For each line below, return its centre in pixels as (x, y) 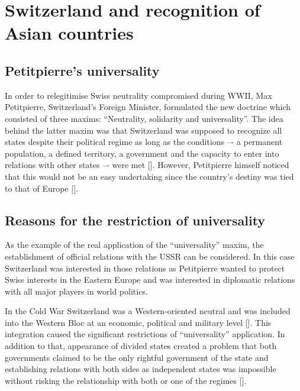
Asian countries (69, 33)
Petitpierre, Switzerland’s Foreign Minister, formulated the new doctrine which (148, 107)
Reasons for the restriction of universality (135, 220)
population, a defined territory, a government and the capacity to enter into (142, 153)
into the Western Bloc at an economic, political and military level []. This (138, 322)
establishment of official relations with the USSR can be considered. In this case (150, 256)
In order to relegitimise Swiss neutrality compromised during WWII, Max (138, 95)
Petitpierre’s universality (82, 70)
